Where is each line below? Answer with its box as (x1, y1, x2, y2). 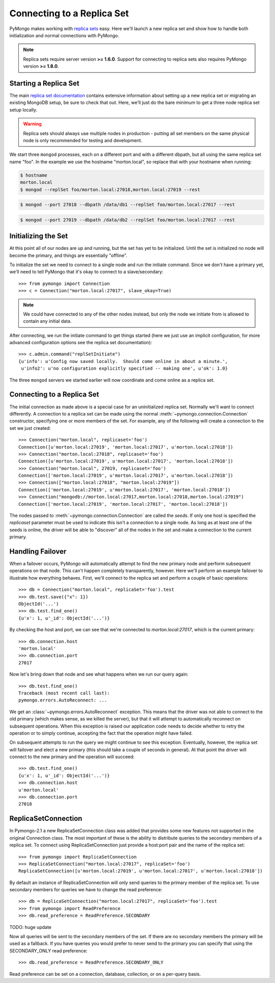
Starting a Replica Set (9, 79, 79, 88)
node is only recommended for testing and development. (23, 137, 143, 143)
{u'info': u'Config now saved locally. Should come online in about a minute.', (18, 358, 228, 364)
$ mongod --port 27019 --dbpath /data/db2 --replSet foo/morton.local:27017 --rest (20, 217, 235, 223)
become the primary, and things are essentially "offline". (9, 252, 127, 258)
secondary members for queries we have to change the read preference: (9, 887, 162, 893)
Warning (23, 121, 42, 127)
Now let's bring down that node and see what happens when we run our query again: (9, 671, 188, 678)
